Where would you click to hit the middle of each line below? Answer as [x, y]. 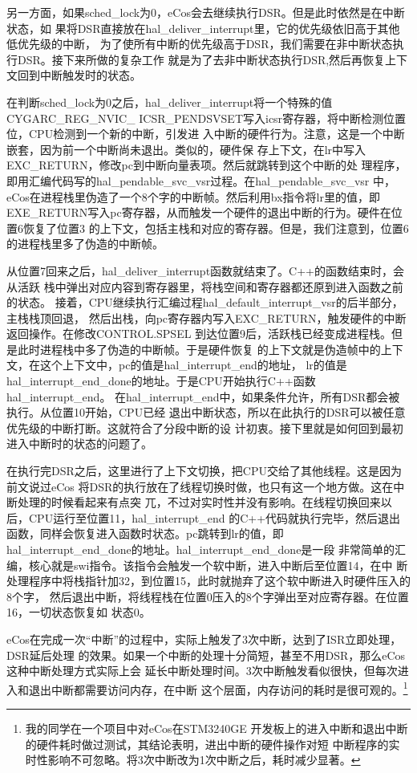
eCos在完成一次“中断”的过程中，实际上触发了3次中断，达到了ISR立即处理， [204, 639]
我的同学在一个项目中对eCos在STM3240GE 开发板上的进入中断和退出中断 [217, 728]
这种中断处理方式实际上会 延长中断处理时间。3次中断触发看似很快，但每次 [202, 671]
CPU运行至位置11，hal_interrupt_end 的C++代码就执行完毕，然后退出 [215, 517]
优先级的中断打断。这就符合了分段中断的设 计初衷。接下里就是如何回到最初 [205, 427]
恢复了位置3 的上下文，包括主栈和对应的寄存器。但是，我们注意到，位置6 [216, 228]
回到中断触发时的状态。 [79, 75]
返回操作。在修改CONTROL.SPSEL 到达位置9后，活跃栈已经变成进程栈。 [199, 334]
